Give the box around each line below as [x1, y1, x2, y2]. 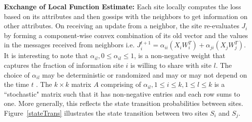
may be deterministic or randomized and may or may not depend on [42, 69, 247, 80]
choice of [4, 69, 30, 80]
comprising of [101, 79, 141, 89]
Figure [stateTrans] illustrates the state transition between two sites [4, 107, 208, 118]
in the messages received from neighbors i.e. [4, 40, 135, 50]
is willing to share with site [130, 60, 212, 70]
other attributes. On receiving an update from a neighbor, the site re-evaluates [4, 20, 239, 31]
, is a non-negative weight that [134, 50, 226, 61]
